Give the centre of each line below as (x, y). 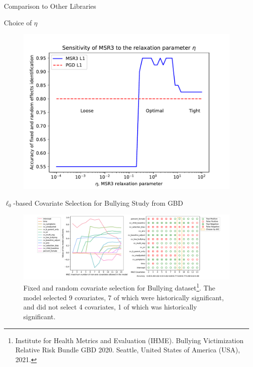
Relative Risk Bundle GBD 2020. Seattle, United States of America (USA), (128, 350)
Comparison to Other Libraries (50, 6)
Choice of (18, 22)
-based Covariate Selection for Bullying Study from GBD (98, 203)
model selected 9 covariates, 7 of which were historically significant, (124, 297)
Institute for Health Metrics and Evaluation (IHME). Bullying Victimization (129, 340)
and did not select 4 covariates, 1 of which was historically (110, 307)
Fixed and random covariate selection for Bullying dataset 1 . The (119, 287)
